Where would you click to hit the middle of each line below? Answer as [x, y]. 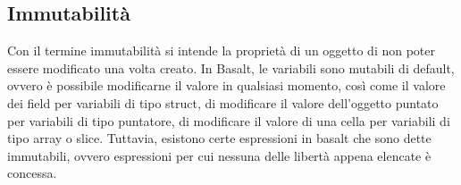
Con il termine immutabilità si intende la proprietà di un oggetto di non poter [221, 50]
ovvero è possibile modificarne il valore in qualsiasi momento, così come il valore [226, 85]
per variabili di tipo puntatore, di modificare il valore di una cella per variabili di [229, 120]
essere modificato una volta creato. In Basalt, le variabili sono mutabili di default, [231, 67]
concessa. [32, 173]
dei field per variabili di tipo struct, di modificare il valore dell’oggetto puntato [223, 102]
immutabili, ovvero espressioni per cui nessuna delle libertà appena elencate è [219, 155]
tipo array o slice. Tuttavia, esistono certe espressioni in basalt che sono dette [219, 138]
